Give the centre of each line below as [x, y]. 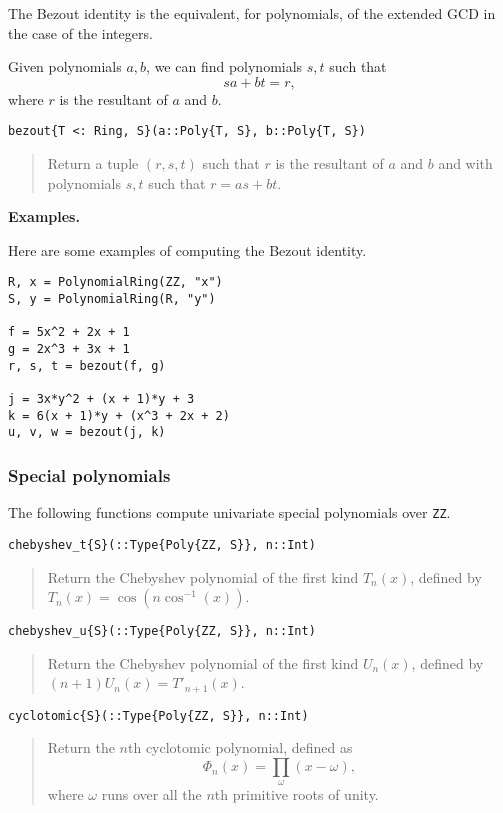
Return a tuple [93, 163]
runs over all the [151, 794]
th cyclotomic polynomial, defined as [240, 747]
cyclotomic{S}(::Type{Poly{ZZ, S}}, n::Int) [158, 715]
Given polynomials [65, 66]
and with [465, 163]
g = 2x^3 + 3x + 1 [69, 349]
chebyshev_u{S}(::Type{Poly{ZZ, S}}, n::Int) [162, 631]
